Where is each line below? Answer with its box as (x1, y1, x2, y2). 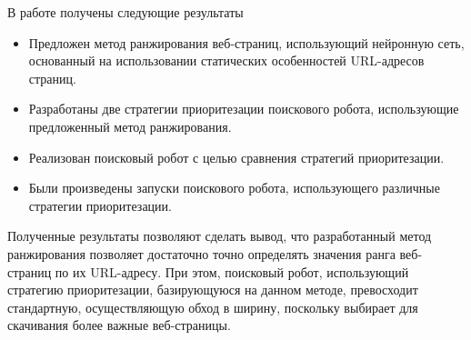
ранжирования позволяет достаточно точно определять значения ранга (7, 244, 396, 263)
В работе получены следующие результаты (7, 3, 244, 21)
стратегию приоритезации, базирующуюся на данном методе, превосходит (7, 280, 418, 299)
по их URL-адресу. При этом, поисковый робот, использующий (55, 262, 409, 281)
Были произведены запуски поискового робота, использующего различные (28, 178, 440, 197)
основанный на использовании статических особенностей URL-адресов (28, 51, 425, 70)
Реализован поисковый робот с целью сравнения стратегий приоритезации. (28, 147, 445, 166)
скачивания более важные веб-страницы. (7, 315, 231, 335)
